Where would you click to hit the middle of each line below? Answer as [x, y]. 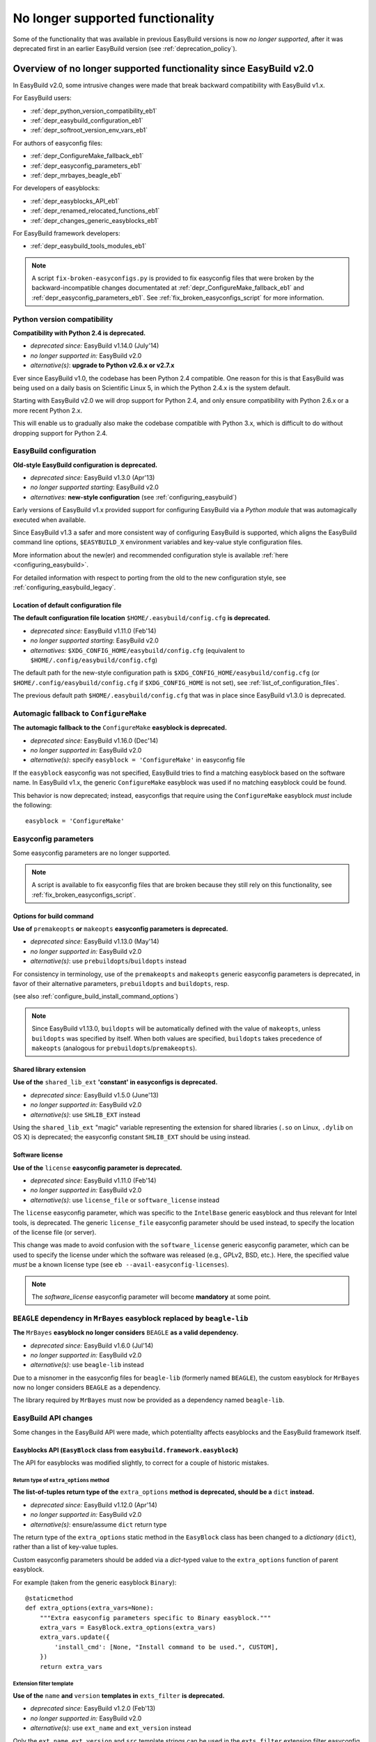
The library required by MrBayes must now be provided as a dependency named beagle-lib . [149, 1400]
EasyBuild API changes [53, 1418]
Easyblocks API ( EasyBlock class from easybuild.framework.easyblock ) [126, 1450]
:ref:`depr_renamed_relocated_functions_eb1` [95, 211]
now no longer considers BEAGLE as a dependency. [87, 1387]
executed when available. [49, 520]
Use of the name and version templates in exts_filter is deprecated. [119, 1696]
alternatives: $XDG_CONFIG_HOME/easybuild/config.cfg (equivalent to [138, 650]
